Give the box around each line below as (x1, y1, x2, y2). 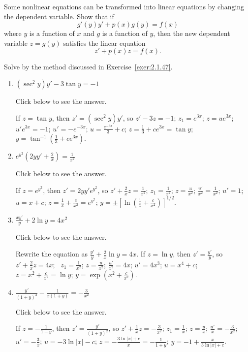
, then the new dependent (153, 28, 230, 38)
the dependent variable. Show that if (4, 11, 114, 21)
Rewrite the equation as (15, 249, 88, 259)
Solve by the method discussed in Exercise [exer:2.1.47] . (4, 62, 173, 72)
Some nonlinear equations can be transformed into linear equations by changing (4, 1, 245, 11)
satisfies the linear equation (63, 37, 146, 48)
